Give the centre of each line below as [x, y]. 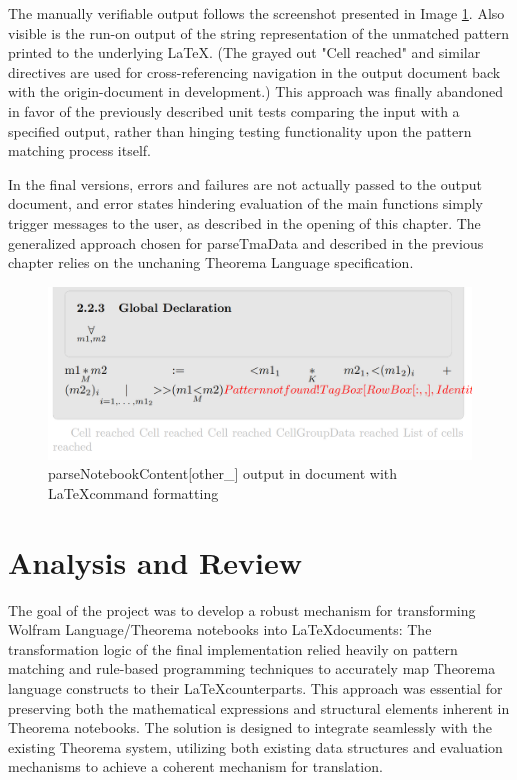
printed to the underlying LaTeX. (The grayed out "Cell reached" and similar [244, 52]
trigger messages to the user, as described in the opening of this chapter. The [244, 222]
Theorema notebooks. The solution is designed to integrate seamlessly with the [250, 727]
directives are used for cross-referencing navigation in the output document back [254, 71]
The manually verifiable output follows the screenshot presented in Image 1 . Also [256, 13]
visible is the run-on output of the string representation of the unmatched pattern [259, 32]
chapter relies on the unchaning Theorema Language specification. [211, 262]
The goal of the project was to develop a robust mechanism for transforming [242, 609]
